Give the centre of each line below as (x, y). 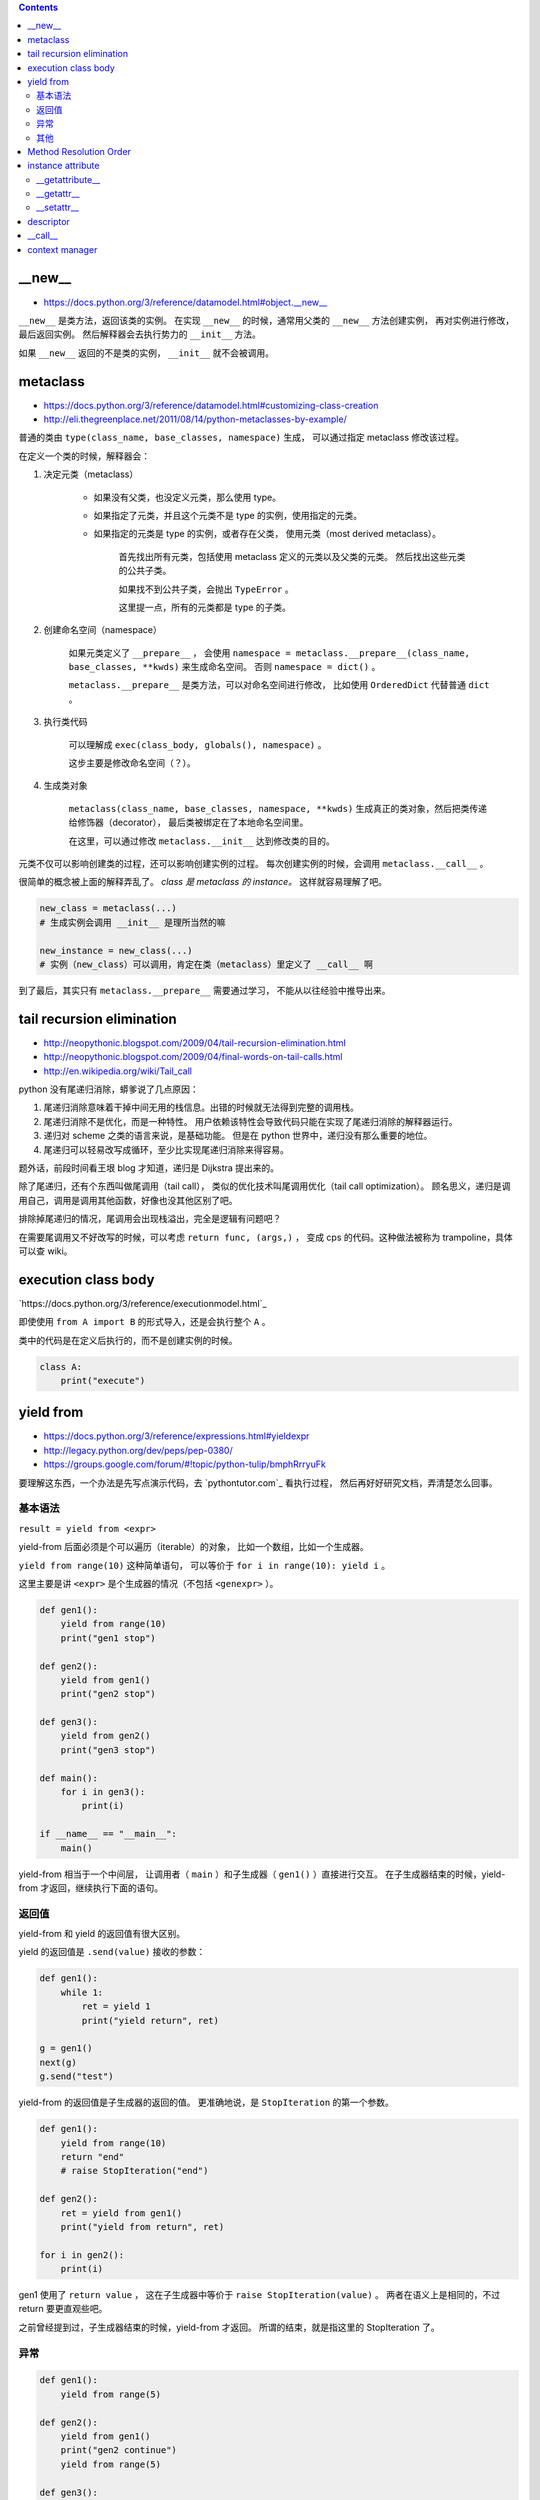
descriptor (48, 221)
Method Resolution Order (79, 151)
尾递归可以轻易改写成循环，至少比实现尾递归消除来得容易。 (166, 1149)
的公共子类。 (145, 571)
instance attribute (63, 166)
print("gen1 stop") (108, 1638)
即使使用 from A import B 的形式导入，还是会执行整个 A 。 (144, 1322)
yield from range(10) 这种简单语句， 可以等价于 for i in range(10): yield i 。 (204, 1565)
